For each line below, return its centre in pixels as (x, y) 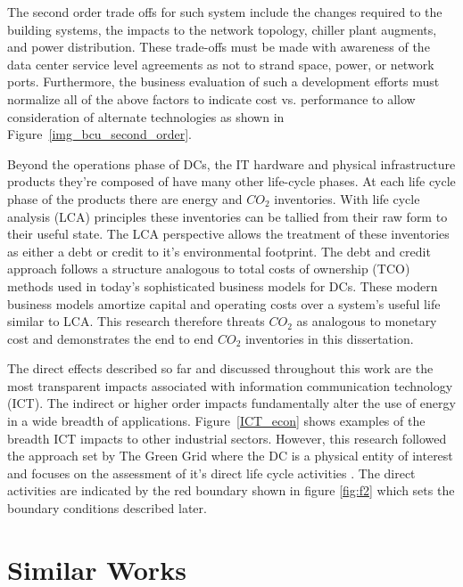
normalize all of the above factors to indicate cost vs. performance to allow (211, 98)
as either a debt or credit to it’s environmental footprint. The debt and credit (219, 251)
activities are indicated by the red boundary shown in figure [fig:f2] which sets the (231, 490)
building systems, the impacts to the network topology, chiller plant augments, (222, 29)
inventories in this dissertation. (329, 338)
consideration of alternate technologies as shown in (146, 116)
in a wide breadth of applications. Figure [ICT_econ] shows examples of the (216, 421)
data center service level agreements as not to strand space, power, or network (221, 64)
